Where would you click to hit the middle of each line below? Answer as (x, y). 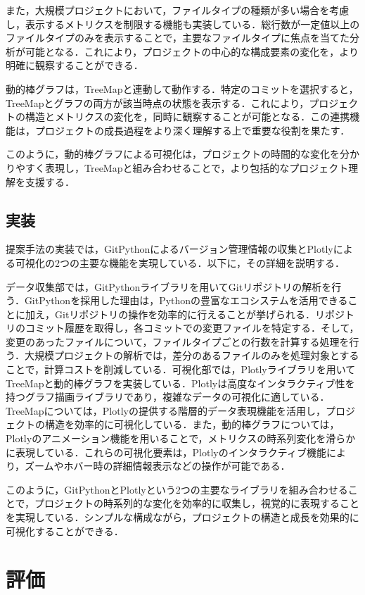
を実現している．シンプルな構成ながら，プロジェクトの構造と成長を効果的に (182, 517)
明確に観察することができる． (75, 65)
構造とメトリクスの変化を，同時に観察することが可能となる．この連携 (187, 117)
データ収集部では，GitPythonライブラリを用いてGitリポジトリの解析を (169, 286)
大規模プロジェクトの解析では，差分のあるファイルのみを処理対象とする (192, 355)
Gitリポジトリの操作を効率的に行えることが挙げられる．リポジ (199, 314)
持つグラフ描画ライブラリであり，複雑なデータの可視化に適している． (168, 397)
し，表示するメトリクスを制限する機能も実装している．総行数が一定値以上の (183, 24)
